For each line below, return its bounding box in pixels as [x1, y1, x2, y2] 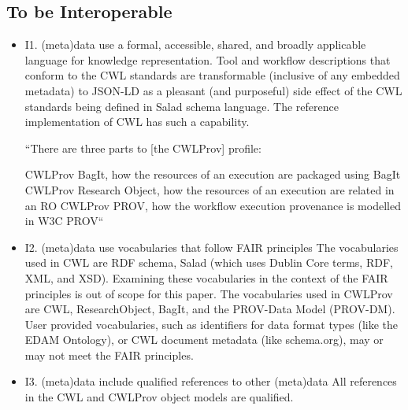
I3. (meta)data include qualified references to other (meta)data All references [24, 373, 397, 390]
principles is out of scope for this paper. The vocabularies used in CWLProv [24, 285, 393, 301]
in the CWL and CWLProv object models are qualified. [24, 389, 294, 405]
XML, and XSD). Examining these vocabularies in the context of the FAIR [24, 269, 388, 286]
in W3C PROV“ [24, 212, 104, 229]
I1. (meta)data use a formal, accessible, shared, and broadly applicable [24, 36, 366, 53]
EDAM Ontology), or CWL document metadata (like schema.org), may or [24, 331, 384, 348]
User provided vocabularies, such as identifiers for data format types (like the [24, 316, 398, 332]
